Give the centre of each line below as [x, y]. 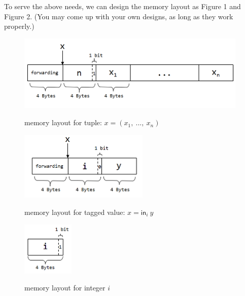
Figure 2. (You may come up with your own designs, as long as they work [119, 16]
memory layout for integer [65, 288]
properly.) [19, 26]
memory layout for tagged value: [75, 212]
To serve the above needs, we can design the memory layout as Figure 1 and [123, 6]
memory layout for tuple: [63, 122]
